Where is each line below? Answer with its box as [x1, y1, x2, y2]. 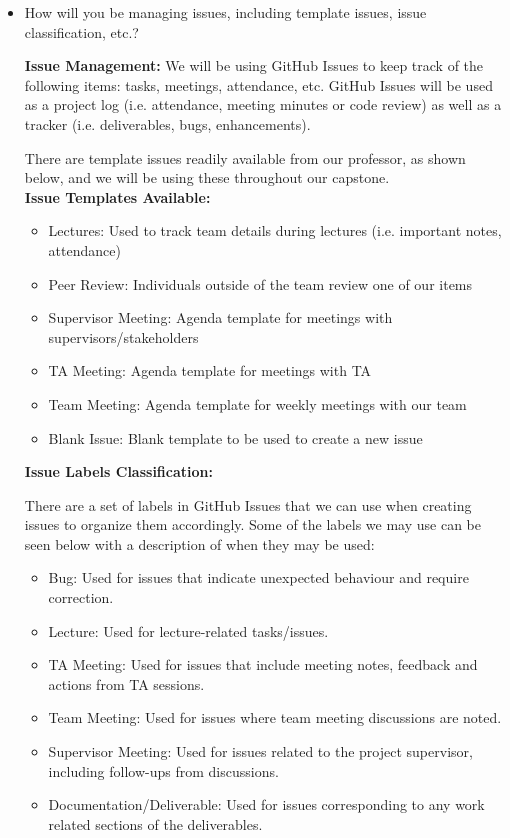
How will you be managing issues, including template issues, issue [24, 2, 427, 22]
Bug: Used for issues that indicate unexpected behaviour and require [48, 567, 469, 588]
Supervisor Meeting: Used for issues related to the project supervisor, [48, 741, 473, 762]
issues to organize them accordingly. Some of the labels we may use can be [24, 514, 481, 535]
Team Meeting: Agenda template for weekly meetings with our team [48, 393, 467, 414]
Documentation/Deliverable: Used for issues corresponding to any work [48, 794, 485, 815]
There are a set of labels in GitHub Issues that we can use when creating [24, 494, 472, 515]
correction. [48, 587, 114, 608]
